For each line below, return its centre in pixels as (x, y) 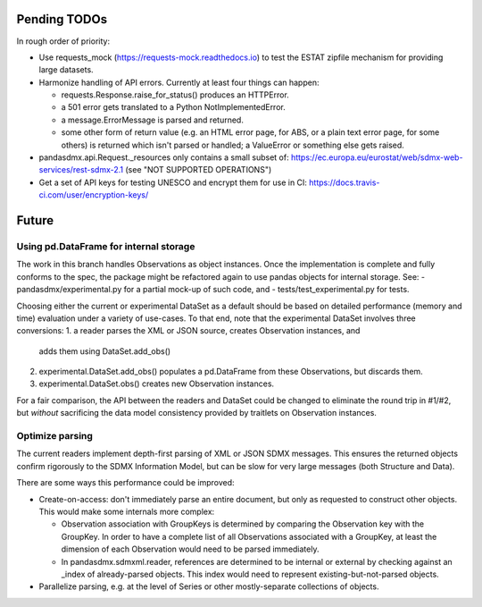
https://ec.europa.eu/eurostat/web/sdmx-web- (377, 157)
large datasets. (66, 70)
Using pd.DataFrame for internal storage (106, 246)
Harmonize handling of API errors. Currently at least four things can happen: (179, 82)
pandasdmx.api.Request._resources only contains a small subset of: (164, 157)
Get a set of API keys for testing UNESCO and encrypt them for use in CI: (173, 182)
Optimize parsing (55, 436)
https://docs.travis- (345, 182)
